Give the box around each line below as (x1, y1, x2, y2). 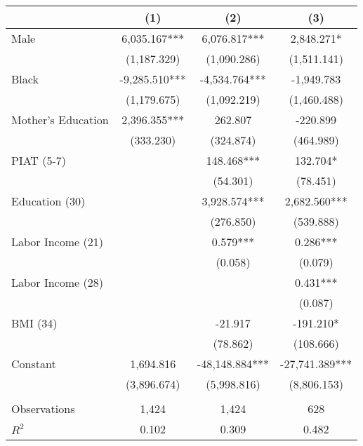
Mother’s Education (11, 111, 109, 128)
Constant (11, 356, 56, 372)
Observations (11, 400, 75, 417)
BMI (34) (11, 315, 58, 331)
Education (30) (11, 193, 86, 209)
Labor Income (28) (11, 274, 103, 290)
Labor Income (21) (11, 234, 103, 250)
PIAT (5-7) (11, 152, 67, 168)
